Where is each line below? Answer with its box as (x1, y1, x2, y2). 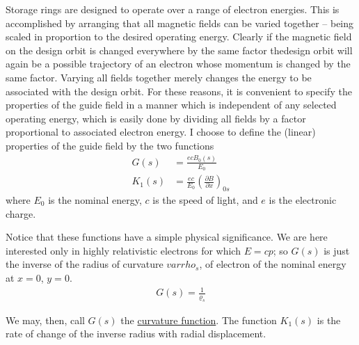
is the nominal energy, (48, 192, 142, 207)
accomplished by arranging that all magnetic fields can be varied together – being (6, 15, 354, 30)
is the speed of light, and (152, 192, 258, 207)
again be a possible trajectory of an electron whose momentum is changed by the (6, 56, 351, 71)
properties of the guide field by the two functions (6, 138, 214, 152)
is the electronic (269, 192, 337, 207)
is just (324, 243, 350, 257)
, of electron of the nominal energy (199, 257, 346, 271)
